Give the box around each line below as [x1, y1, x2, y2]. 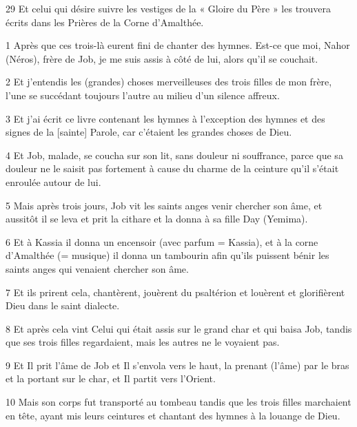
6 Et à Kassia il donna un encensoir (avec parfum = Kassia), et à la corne [6, 234, 318, 249]
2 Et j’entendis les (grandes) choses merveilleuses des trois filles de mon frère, [6, 74, 332, 89]
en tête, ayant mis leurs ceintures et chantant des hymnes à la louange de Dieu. [6, 408, 340, 422]
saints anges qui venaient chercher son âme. [6, 261, 189, 275]
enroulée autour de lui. [6, 174, 101, 189]
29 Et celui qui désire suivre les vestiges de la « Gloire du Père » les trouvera [6, 1, 331, 15]
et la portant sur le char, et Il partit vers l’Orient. [6, 371, 216, 386]
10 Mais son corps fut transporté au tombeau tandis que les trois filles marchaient [6, 395, 351, 409]
